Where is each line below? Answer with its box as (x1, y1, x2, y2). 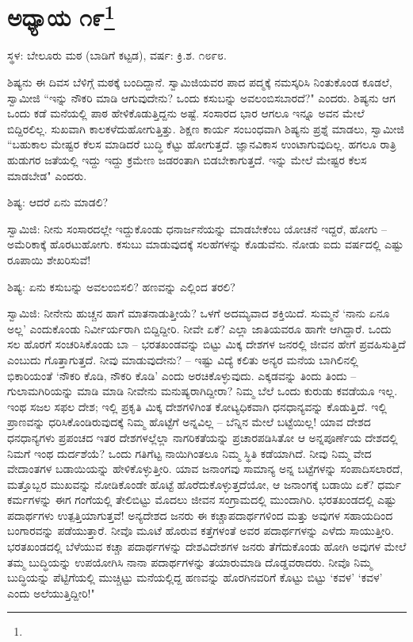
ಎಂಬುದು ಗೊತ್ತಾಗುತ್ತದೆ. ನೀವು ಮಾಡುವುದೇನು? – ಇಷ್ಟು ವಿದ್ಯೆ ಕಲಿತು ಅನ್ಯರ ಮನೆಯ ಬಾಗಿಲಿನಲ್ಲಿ (7, 351, 358, 367)
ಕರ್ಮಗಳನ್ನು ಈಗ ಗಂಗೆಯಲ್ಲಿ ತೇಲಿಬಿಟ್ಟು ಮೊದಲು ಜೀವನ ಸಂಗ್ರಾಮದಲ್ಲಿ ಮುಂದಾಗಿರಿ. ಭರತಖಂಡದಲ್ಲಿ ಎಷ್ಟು (7, 491, 396, 508)
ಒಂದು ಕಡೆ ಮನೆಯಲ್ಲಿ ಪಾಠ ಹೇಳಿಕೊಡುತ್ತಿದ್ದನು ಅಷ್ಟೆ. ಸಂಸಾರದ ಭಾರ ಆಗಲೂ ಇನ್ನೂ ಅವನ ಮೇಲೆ (7, 105, 365, 121)
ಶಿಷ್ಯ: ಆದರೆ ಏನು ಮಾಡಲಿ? (7, 194, 109, 210)
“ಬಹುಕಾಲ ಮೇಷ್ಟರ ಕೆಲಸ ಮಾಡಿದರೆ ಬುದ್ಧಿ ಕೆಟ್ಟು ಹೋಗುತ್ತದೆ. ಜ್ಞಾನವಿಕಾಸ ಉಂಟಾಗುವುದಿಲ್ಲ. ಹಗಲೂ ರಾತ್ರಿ (7, 136, 396, 152)
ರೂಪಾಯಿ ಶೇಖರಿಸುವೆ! (7, 251, 91, 267)
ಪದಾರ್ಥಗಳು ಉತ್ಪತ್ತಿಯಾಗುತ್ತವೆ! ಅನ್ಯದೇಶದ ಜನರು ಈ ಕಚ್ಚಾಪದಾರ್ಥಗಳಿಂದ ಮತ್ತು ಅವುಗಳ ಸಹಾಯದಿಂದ (7, 506, 393, 523)
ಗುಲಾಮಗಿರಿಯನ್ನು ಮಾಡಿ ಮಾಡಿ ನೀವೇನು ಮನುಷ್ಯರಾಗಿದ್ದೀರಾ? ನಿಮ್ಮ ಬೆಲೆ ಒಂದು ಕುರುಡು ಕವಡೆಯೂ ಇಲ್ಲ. (7, 383, 398, 399)
